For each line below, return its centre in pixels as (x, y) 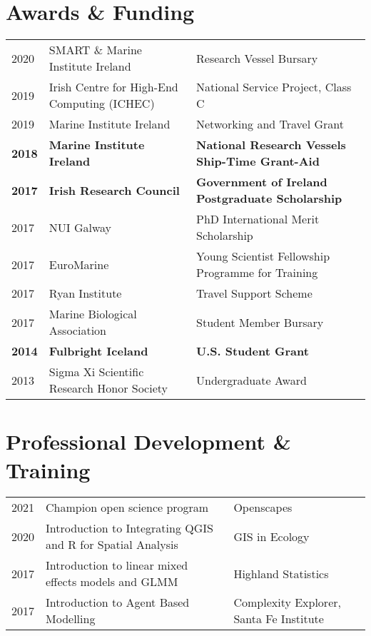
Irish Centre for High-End (113, 87)
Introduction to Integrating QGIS (129, 528)
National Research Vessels (271, 145)
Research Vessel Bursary (257, 58)
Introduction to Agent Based (118, 602)
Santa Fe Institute (279, 619)
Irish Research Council (114, 190)
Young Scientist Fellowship (263, 256)
